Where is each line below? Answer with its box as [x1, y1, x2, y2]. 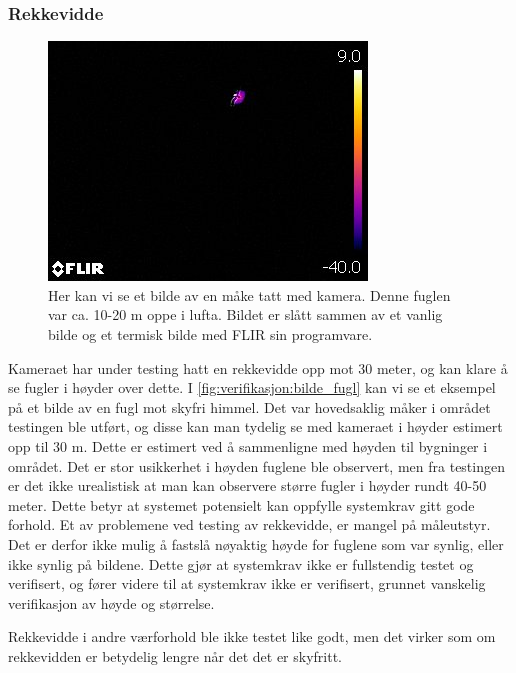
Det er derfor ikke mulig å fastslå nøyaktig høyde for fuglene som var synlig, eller [8, 533, 504, 554]
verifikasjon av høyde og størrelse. [8, 592, 215, 613]
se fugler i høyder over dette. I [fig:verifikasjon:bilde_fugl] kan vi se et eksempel [8, 377, 496, 398]
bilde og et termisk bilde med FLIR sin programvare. [48, 324, 373, 344]
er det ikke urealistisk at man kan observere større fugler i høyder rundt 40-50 [8, 475, 487, 496]
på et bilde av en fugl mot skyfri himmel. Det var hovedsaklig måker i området [8, 396, 491, 417]
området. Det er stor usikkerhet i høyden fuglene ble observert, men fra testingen [8, 455, 505, 476]
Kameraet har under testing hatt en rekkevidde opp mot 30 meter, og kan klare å [8, 357, 508, 378]
